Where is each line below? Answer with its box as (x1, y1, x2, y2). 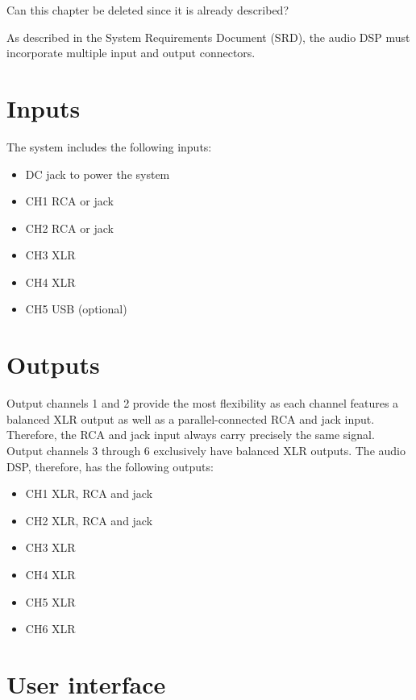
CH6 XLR (25, 620, 76, 637)
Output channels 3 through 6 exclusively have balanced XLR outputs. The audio (6, 441, 406, 458)
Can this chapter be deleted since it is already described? (6, 2, 289, 18)
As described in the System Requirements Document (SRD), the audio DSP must (6, 28, 410, 45)
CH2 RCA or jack (25, 219, 114, 236)
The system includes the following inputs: (6, 138, 212, 155)
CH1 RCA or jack (25, 193, 114, 209)
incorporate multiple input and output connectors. (6, 44, 256, 61)
